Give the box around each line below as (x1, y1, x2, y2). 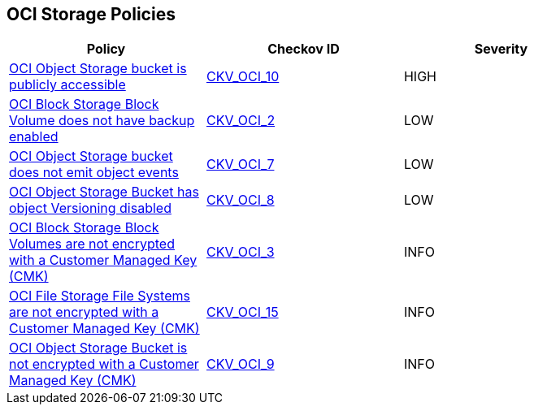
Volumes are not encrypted (9, 236, 175, 253)
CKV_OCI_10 (206, 68, 280, 85)
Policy (86, 41, 126, 58)
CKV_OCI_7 (206, 156, 275, 173)
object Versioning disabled (9, 200, 171, 217)
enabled (9, 128, 59, 145)
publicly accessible (9, 76, 126, 93)
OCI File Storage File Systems (9, 288, 190, 305)
